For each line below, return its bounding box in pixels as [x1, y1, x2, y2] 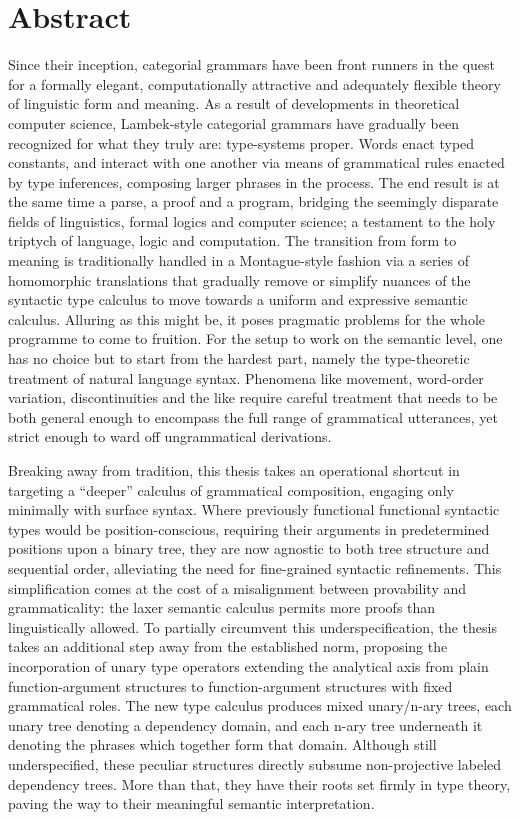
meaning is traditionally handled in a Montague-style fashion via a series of [8, 250, 469, 271]
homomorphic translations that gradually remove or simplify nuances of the [8, 269, 471, 290]
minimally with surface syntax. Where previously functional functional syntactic [8, 499, 500, 520]
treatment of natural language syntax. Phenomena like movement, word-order [8, 367, 484, 388]
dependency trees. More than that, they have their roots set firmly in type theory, [8, 773, 511, 794]
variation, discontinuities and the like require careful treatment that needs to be [8, 387, 498, 408]
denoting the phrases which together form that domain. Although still [8, 734, 437, 755]
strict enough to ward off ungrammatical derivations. [8, 426, 332, 447]
